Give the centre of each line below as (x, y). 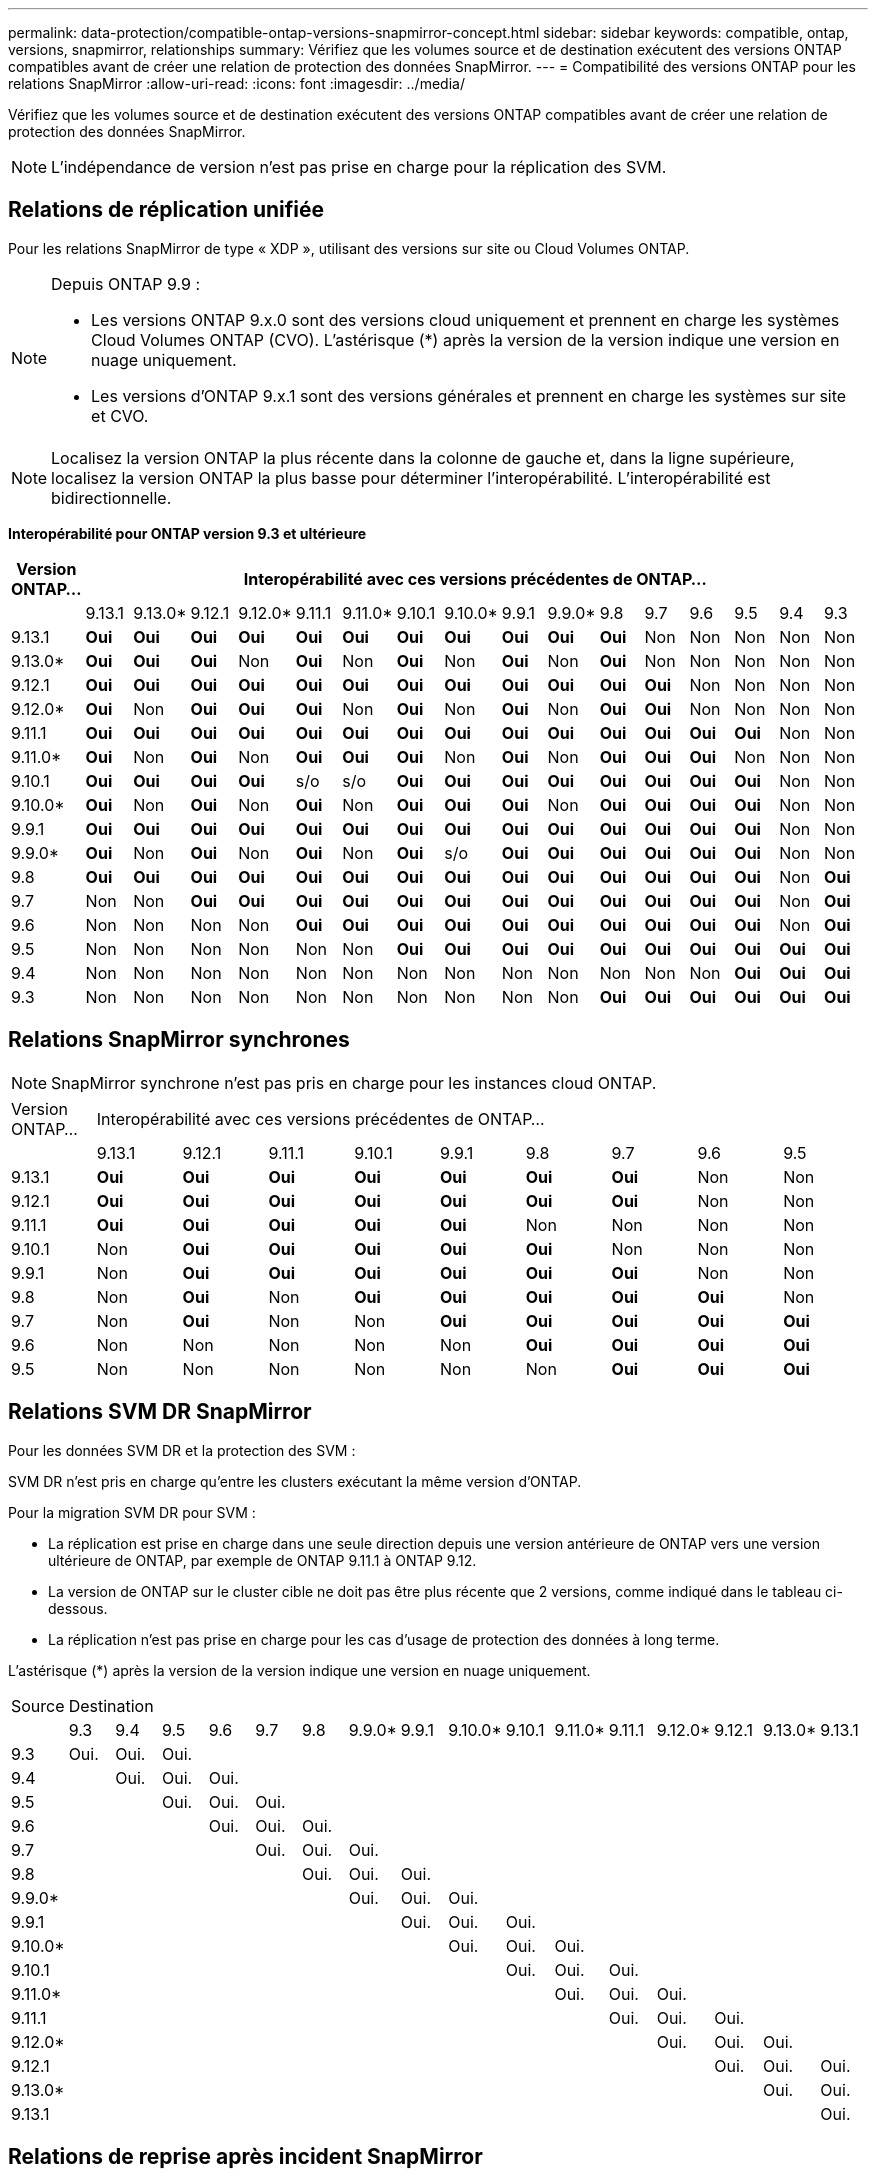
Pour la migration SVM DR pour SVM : (132, 1512)
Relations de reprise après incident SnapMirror (245, 2156)
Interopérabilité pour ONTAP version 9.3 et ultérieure (187, 533)
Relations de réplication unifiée (166, 210)
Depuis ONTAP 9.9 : (126, 283)
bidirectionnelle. (111, 497)
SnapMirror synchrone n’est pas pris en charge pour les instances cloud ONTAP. (354, 1082)
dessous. (78, 1608)
